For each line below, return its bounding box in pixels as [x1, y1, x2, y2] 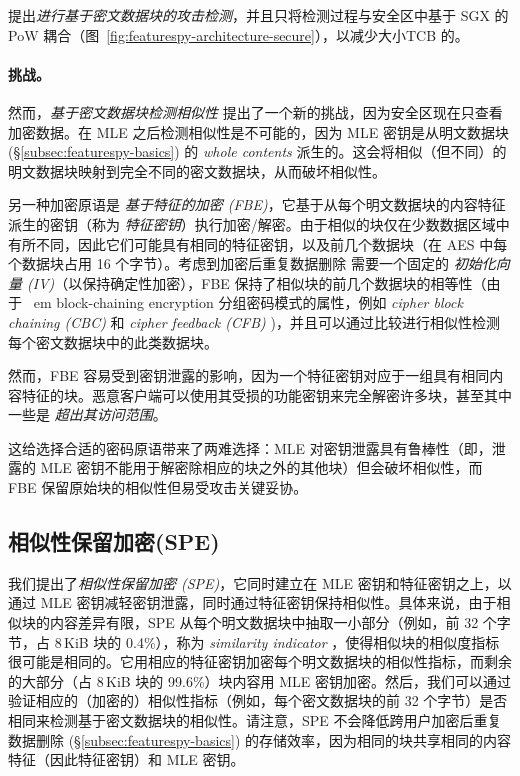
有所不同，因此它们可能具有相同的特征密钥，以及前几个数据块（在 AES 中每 [8, 233, 508, 254]
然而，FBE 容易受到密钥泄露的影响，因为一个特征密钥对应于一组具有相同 [8, 365, 490, 386]
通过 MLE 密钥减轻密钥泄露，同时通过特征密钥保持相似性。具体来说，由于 [8, 592, 497, 613]
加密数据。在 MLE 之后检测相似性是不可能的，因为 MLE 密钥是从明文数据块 [8, 121, 509, 142]
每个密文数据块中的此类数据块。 [8, 331, 218, 352]
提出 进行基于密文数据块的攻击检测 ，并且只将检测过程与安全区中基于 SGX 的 [8, 5, 509, 25]
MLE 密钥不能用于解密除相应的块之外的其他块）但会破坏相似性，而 [40, 457, 483, 478]
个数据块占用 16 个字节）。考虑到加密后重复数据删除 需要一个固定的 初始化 [8, 253, 496, 274]
